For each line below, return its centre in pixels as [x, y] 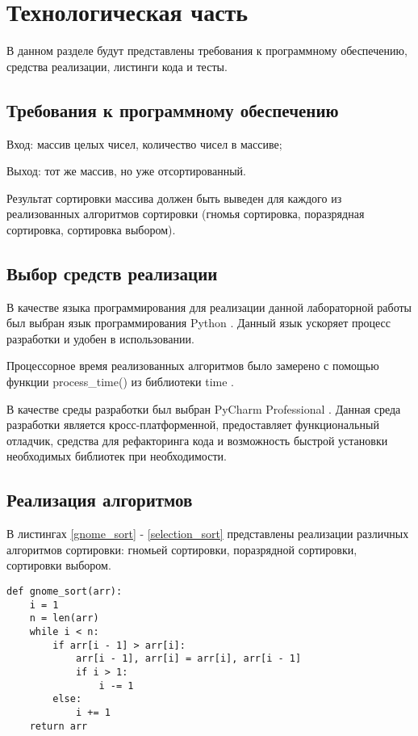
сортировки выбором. [59, 565]
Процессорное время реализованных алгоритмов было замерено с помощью [193, 366]
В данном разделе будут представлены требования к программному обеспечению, [207, 50]
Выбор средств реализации [112, 273]
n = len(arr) [64, 618]
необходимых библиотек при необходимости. [117, 456]
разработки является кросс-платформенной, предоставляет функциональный [193, 425]
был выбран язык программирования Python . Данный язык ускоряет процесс [199, 323]
